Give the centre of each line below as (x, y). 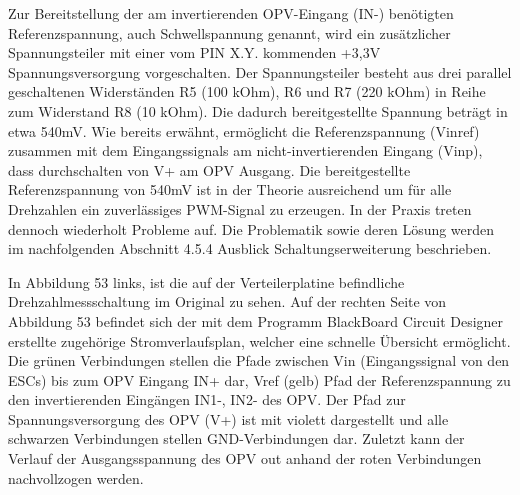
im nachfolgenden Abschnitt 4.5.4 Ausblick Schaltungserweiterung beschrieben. (250, 248)
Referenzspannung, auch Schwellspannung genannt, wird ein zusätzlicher (229, 32)
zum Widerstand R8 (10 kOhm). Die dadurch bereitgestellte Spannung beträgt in (258, 110)
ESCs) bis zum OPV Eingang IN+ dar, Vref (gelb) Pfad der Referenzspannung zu (259, 379)
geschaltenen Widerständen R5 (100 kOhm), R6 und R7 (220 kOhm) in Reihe (247, 91)
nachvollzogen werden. (76, 477)
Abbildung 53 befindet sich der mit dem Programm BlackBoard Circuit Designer (256, 320)
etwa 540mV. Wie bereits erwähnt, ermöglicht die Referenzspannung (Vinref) (244, 130)
